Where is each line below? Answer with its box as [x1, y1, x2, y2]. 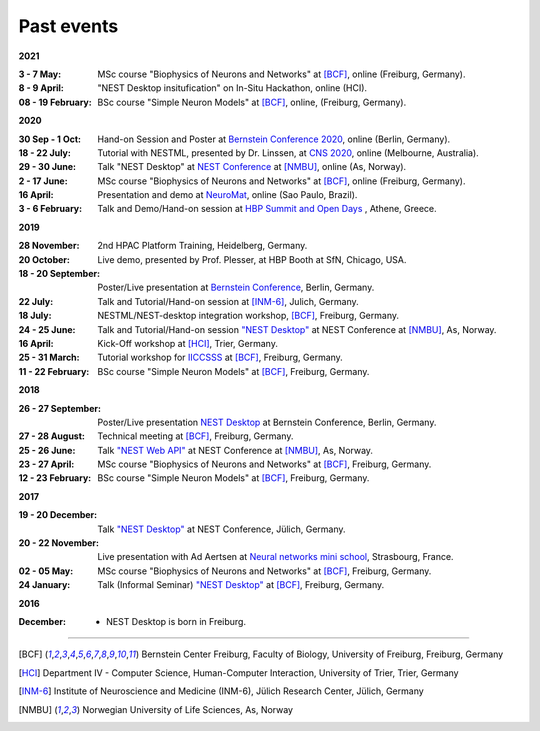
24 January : [18, 579, 71, 591]
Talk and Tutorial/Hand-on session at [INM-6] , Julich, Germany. [97, 295, 359, 307]
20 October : [18, 253, 70, 265]
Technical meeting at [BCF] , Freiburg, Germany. [97, 430, 294, 442]
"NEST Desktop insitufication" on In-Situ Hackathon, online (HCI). [97, 82, 368, 94]
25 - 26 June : [18, 444, 76, 456]
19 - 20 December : [18, 509, 98, 521]
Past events [18, 15, 119, 37]
